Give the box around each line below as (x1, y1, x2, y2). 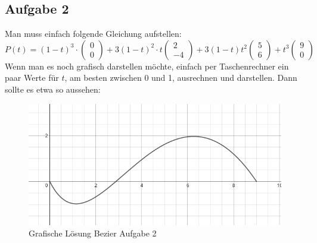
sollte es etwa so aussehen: (5, 83, 101, 95)
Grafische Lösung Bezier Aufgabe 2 (29, 227, 157, 239)
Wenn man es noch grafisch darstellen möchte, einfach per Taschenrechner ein (5, 59, 289, 72)
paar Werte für (5, 71, 59, 84)
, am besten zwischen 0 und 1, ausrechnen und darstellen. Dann (64, 71, 297, 84)
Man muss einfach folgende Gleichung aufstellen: (5, 27, 182, 40)
